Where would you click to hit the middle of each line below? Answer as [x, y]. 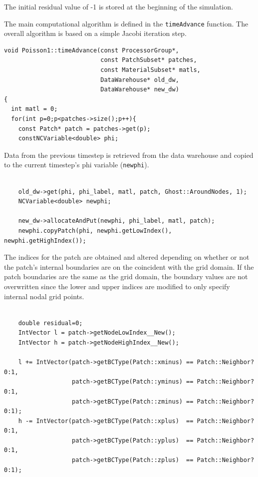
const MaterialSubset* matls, [150, 70]
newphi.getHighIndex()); [45, 240]
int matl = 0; [34, 109]
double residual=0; [50, 323]
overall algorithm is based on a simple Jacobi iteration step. [95, 33]
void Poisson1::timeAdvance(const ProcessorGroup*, [92, 50]
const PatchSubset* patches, [149, 60]
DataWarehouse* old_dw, [140, 80]
